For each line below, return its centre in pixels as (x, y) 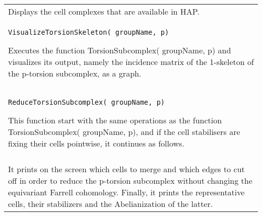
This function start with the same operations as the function (115, 120)
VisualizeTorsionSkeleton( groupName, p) (89, 32)
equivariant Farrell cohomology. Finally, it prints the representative (126, 192)
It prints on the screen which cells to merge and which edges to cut (126, 169)
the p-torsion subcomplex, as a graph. (75, 73)
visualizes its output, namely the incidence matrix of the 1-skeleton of (131, 62)
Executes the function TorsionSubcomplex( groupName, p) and (120, 50)
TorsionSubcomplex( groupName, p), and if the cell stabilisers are (124, 132)
